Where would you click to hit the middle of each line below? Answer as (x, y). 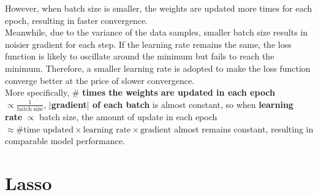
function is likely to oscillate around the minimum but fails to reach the (140, 56)
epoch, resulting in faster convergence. (77, 20)
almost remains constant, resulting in (244, 128)
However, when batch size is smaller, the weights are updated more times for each (158, 8)
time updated (48, 130)
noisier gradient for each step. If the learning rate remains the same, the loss (148, 44)
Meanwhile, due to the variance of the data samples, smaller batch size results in (157, 32)
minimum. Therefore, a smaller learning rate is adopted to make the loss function (158, 68)
